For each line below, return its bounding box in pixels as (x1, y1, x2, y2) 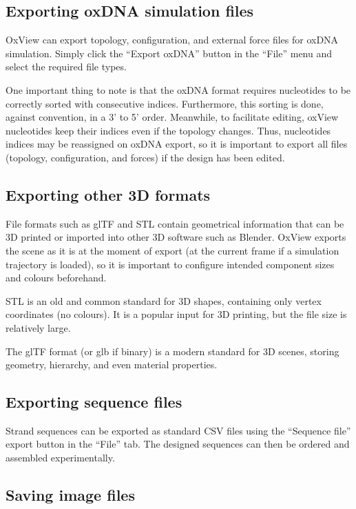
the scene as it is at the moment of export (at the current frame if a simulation (6, 243, 339, 257)
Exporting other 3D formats (6, 183, 211, 205)
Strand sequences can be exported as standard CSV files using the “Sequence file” (6, 423, 351, 437)
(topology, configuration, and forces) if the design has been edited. (6, 150, 285, 164)
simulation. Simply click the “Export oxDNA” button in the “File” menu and (6, 46, 333, 60)
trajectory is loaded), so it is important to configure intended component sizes (6, 257, 335, 271)
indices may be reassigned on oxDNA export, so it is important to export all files (6, 137, 348, 151)
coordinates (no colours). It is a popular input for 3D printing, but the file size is (6, 307, 347, 321)
